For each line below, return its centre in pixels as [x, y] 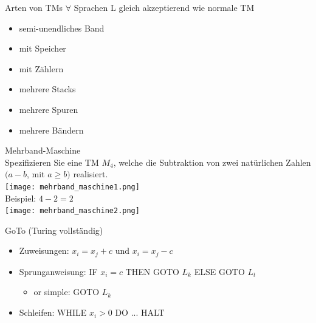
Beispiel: [21, 198]
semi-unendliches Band [62, 28]
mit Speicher [43, 48]
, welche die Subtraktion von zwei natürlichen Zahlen [212, 162]
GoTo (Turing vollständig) [54, 230]
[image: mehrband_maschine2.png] [72, 211]
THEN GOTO [152, 271]
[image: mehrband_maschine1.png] [72, 187]
